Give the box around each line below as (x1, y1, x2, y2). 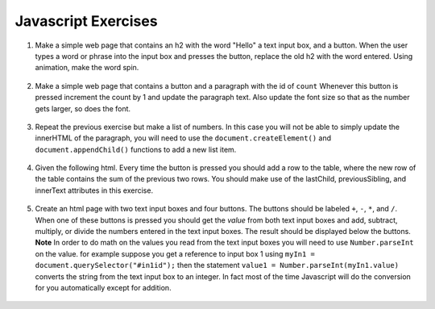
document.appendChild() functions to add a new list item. (35, 144, 237, 154)
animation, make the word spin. (35, 63, 139, 73)
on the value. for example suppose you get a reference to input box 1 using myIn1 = (35, 248, 316, 258)
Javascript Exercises (14, 12, 158, 30)
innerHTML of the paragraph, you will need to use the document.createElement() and (35, 133, 332, 143)
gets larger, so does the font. (35, 103, 131, 113)
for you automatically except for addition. (35, 282, 172, 292)
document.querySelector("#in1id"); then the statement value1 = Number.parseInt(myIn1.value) (35, 261, 399, 270)
